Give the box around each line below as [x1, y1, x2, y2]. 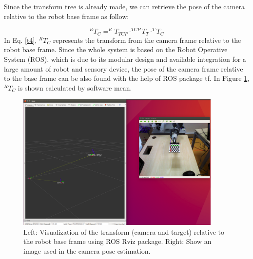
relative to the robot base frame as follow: [4, 11, 129, 21]
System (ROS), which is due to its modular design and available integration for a [4, 54, 246, 64]
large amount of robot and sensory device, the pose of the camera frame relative [4, 63, 243, 74]
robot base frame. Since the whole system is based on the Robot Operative [4, 44, 228, 55]
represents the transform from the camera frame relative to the [53, 35, 241, 45]
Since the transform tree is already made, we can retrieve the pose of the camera [4, 1, 245, 11]
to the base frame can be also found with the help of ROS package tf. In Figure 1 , [4, 73, 250, 83]
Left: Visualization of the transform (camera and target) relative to [23, 226, 224, 237]
